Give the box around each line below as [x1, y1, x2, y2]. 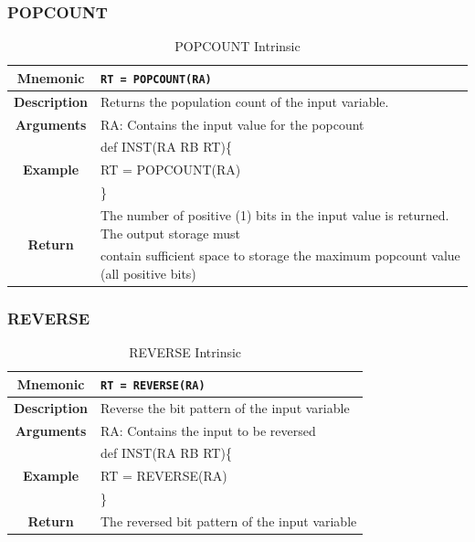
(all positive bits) [100, 263, 196, 282]
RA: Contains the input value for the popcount [100, 114, 364, 133]
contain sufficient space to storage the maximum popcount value [100, 246, 460, 265]
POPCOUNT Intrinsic [174, 37, 301, 56]
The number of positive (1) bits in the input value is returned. [100, 205, 449, 224]
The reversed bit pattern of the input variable [100, 512, 357, 530]
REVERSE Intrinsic [129, 343, 242, 362]
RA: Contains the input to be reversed [100, 420, 316, 440]
